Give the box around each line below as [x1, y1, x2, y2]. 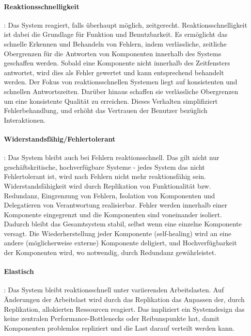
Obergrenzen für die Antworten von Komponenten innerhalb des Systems [4, 48, 221, 58]
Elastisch [4, 266, 34, 276]
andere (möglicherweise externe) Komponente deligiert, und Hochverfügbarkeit [4, 238, 237, 248]
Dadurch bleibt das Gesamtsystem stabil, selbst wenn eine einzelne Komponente [4, 219, 242, 229]
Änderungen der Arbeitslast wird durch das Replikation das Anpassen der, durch [4, 294, 245, 304]
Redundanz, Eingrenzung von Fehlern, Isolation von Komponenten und [4, 190, 215, 200]
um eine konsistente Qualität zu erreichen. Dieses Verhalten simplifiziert [4, 96, 218, 106]
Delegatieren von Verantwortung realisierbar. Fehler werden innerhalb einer [4, 200, 227, 210]
